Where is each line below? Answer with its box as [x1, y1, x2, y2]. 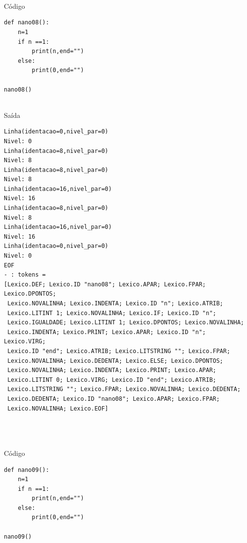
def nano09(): [4, 466, 50, 473]
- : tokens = [4, 271, 46, 279]
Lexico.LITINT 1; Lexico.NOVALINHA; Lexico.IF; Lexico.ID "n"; [7, 309, 216, 317]
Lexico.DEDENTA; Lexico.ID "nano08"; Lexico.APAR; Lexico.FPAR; [7, 395, 220, 402]
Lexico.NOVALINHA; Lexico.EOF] [7, 405, 108, 412]
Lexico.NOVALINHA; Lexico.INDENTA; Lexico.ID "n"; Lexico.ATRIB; [7, 300, 224, 307]
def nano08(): [4, 19, 50, 26]
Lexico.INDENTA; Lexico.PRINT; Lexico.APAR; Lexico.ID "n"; [7, 328, 206, 336]
